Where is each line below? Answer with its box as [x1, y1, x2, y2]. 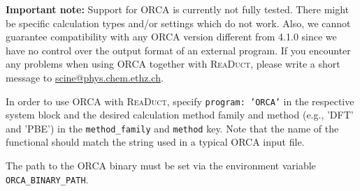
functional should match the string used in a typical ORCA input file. [6, 135, 305, 149]
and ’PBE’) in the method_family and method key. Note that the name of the [6, 121, 339, 135]
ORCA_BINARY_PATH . [6, 171, 89, 186]
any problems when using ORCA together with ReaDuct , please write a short [6, 56, 340, 71]
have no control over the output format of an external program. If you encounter [6, 43, 351, 57]
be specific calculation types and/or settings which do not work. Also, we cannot [6, 15, 351, 30]
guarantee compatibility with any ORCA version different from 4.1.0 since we [6, 29, 337, 44]
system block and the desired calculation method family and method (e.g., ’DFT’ [6, 107, 354, 122]
